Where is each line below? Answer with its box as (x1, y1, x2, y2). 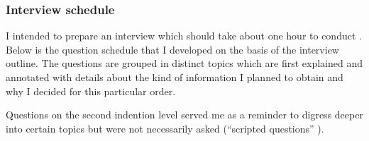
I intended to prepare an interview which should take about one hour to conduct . (6, 28, 362, 43)
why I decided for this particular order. (6, 83, 176, 98)
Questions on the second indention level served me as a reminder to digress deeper (6, 107, 363, 122)
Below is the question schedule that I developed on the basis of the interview (6, 42, 339, 56)
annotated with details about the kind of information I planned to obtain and (6, 70, 343, 84)
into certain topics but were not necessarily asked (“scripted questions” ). (6, 121, 324, 135)
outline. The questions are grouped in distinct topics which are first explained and (6, 56, 363, 70)
